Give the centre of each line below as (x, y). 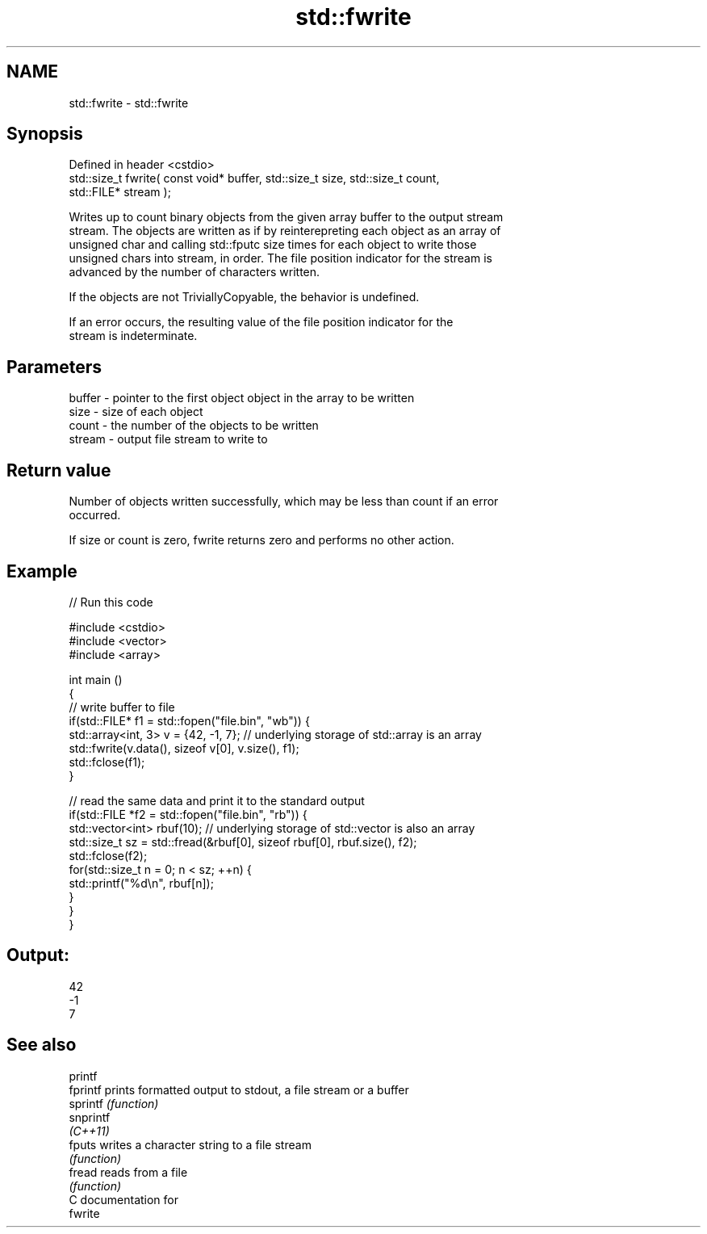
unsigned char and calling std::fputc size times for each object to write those (273, 245)
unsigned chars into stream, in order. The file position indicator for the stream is (280, 258)
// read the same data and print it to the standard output (217, 800)
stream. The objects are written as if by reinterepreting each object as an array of (285, 231)
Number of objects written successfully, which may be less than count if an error (284, 502)
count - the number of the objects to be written (194, 426)
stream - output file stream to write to (168, 439)
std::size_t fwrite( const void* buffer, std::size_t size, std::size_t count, (254, 178)
